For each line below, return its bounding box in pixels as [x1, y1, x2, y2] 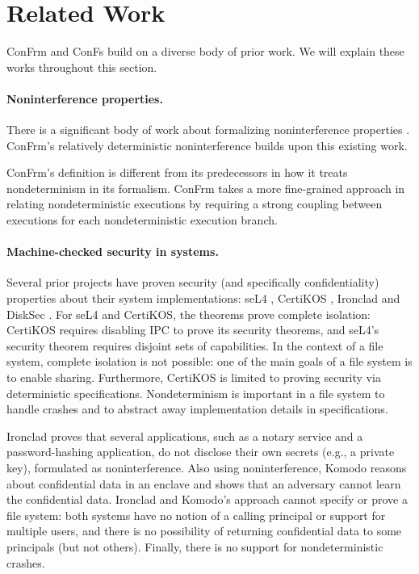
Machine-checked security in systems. [6, 243, 219, 260]
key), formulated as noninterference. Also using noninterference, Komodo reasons [6, 459, 407, 476]
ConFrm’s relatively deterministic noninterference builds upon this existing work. [6, 136, 408, 153]
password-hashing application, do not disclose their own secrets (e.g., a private [6, 443, 395, 460]
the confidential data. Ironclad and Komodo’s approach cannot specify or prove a [6, 491, 408, 508]
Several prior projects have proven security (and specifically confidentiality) [6, 274, 379, 291]
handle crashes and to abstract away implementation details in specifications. [6, 400, 388, 417]
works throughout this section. [6, 58, 157, 75]
